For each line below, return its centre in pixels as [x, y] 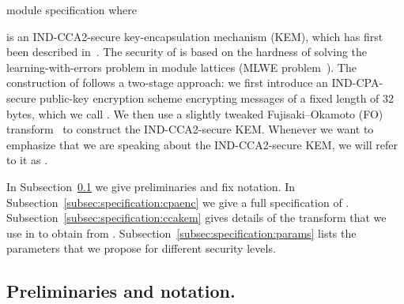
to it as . [27, 160]
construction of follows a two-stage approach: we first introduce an [167, 83]
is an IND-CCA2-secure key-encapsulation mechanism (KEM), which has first [195, 36]
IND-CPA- [357, 83]
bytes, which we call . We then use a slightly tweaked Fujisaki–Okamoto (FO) [195, 113]
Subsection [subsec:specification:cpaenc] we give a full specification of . [178, 202]
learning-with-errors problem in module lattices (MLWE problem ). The [181, 67]
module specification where [72, 9]
